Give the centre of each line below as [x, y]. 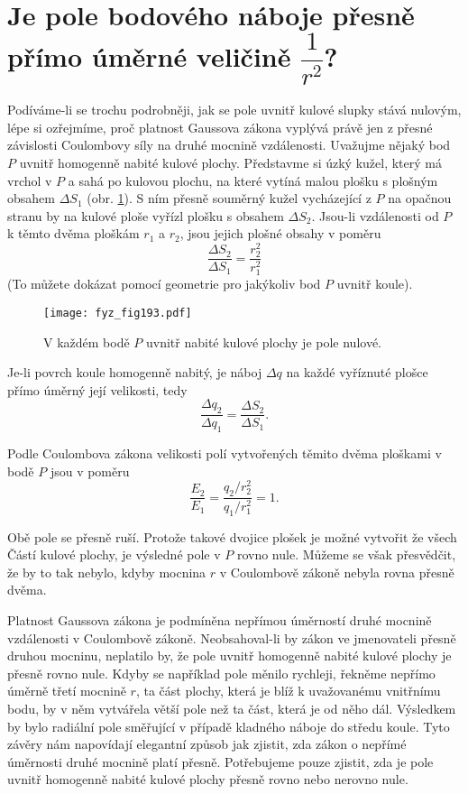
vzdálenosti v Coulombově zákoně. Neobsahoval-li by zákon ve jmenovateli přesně [232, 637]
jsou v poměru [90, 471]
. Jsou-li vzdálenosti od [375, 215]
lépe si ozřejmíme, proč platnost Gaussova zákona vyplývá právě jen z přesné [220, 127]
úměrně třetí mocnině [67, 691]
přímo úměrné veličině [149, 56]
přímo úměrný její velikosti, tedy [97, 389]
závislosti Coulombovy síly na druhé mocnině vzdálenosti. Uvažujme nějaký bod [229, 145]
